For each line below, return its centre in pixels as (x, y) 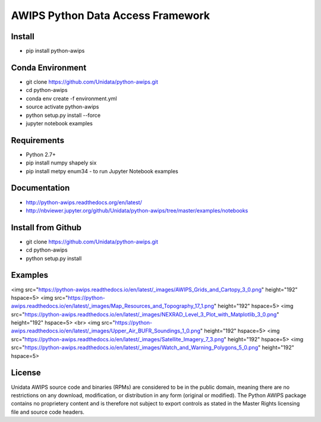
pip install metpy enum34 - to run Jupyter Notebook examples (102, 171)
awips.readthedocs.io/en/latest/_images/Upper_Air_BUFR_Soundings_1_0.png (106, 331)
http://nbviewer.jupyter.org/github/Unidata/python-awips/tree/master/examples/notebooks (137, 210)
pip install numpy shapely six (61, 163)
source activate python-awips (62, 107)
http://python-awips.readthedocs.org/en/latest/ (84, 202)
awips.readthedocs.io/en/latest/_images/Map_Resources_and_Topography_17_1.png (112, 306)
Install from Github (46, 228)
